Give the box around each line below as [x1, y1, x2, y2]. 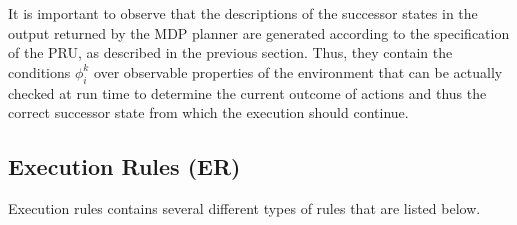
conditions [8, 61, 71, 82]
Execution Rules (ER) [8, 151, 241, 182]
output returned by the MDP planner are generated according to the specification [8, 22, 510, 43]
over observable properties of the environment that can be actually [93, 61, 503, 82]
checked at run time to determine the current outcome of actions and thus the [8, 82, 487, 103]
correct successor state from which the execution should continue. [8, 102, 409, 123]
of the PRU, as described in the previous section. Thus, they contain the [8, 42, 453, 63]
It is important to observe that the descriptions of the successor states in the [8, 3, 478, 23]
